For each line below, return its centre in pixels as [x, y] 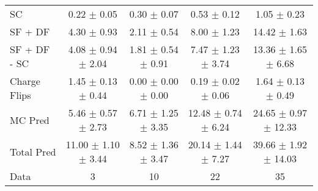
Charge [25, 81]
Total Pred [33, 151]
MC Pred [30, 120]
